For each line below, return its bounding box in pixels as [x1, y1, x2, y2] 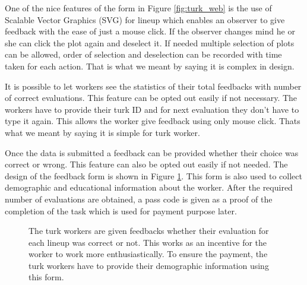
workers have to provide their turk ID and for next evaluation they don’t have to [5, 103, 299, 115]
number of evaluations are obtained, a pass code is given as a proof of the [5, 192, 273, 205]
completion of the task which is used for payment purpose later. [5, 204, 237, 217]
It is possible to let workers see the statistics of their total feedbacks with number [5, 80, 302, 92]
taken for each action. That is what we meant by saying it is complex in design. [5, 59, 295, 72]
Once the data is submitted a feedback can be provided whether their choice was [5, 146, 299, 159]
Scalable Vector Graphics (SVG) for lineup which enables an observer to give [5, 13, 285, 26]
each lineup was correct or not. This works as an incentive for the [29, 236, 267, 248]
